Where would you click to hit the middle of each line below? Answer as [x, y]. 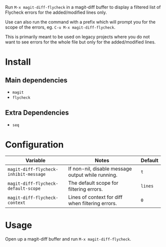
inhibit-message [27, 174]
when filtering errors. [93, 203]
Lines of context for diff [95, 197]
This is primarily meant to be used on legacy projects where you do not [78, 37]
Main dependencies [36, 80]
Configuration [35, 145]
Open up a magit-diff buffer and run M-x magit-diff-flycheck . [68, 239]
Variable [36, 160]
